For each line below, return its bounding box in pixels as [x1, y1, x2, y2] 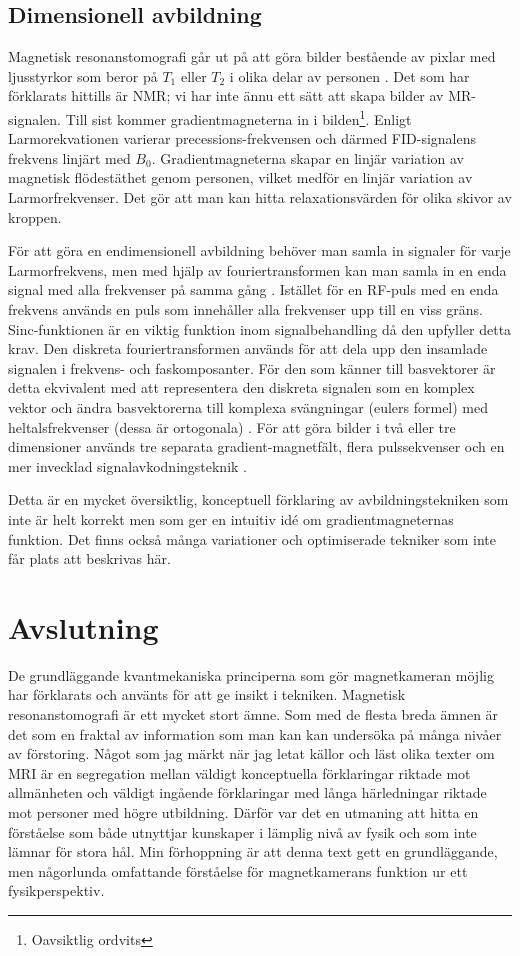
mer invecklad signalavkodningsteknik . [8, 455, 248, 476]
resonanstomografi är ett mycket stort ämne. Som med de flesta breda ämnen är [8, 704, 499, 725]
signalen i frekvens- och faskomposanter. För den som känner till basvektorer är [8, 357, 496, 378]
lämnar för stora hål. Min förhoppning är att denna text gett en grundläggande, [8, 841, 498, 862]
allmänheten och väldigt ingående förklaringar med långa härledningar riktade [8, 782, 487, 803]
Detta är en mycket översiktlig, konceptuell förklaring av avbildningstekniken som [8, 489, 509, 510]
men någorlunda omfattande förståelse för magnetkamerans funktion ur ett [8, 860, 468, 881]
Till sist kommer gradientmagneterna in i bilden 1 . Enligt [65, 105, 412, 129]
